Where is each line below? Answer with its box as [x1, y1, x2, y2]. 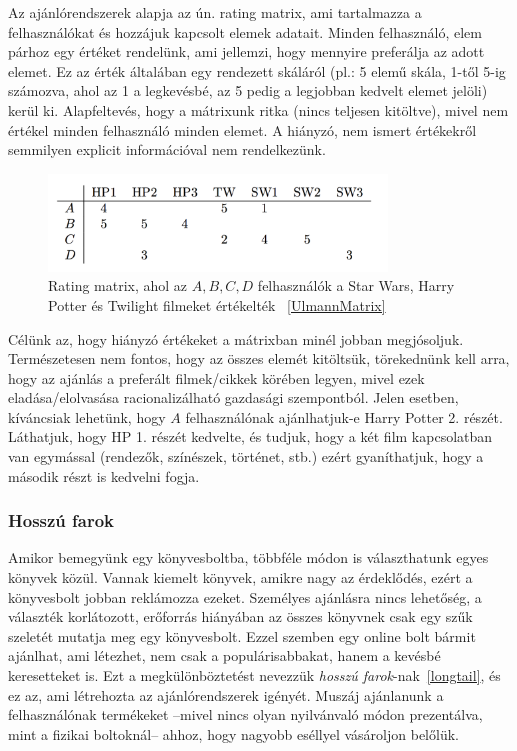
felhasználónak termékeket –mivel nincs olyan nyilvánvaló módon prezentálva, [8, 704, 483, 725]
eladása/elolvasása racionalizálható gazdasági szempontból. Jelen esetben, [8, 387, 459, 408]
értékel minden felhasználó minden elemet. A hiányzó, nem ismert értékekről [8, 119, 477, 140]
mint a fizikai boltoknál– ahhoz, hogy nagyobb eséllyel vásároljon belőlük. [8, 723, 459, 744]
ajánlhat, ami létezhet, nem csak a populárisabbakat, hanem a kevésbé [8, 645, 441, 666]
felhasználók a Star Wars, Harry [257, 275, 455, 296]
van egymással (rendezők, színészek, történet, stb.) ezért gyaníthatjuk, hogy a [8, 446, 484, 467]
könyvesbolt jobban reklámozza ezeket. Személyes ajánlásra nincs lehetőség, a [8, 586, 482, 607]
